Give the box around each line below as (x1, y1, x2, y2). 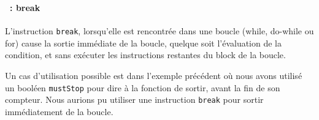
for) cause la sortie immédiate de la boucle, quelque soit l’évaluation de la (5, 36, 282, 49)
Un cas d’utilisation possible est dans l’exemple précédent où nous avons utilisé (5, 69, 302, 81)
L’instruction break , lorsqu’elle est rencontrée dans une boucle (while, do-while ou (5, 24, 314, 37)
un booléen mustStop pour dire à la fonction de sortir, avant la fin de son (5, 81, 280, 94)
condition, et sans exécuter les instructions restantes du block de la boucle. (5, 48, 286, 61)
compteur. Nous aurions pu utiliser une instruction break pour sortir (5, 93, 264, 106)
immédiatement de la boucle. (5, 105, 113, 118)
